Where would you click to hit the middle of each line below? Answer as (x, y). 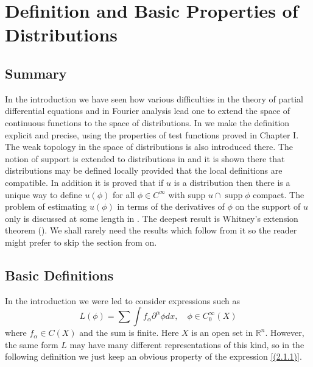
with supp (187, 194)
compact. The (279, 194)
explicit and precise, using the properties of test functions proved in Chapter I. (152, 134)
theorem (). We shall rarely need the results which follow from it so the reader (151, 230)
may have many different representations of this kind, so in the (187, 344)
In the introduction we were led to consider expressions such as (122, 300)
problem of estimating (46, 206)
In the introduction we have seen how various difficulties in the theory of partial (154, 98)
